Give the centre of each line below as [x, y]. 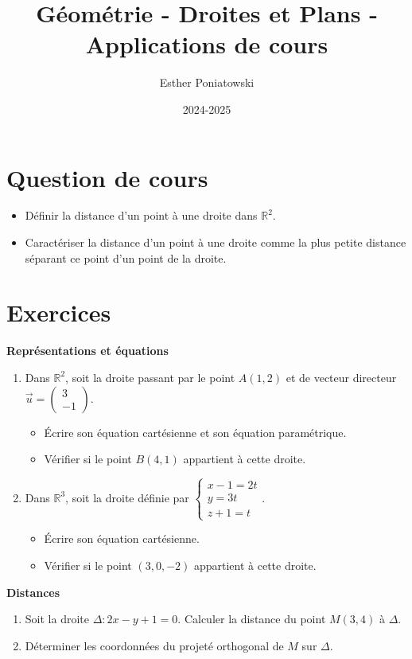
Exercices [59, 312]
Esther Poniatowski [207, 82]
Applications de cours [207, 44]
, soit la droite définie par [127, 497]
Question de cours [107, 177]
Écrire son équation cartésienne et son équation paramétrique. [195, 432]
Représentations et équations [87, 351]
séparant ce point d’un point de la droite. [126, 257]
